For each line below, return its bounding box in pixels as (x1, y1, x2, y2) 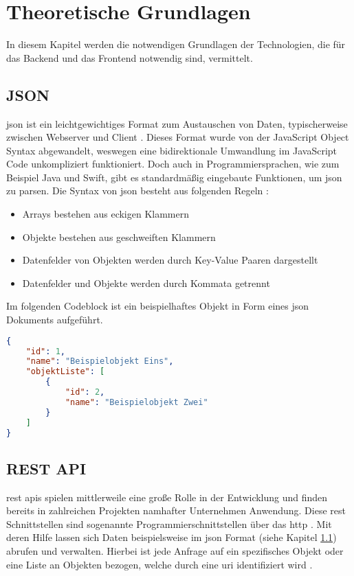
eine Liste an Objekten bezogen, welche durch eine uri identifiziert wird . (6, 557, 313, 571)
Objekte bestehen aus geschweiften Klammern (22, 229, 216, 244)
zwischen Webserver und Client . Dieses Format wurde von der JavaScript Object (6, 130, 349, 144)
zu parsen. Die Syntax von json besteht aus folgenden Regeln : (6, 183, 269, 198)
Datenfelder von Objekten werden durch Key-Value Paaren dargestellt (22, 253, 318, 267)
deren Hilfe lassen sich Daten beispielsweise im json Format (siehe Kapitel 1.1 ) (6, 530, 337, 544)
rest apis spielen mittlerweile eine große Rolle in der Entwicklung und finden (6, 489, 328, 504)
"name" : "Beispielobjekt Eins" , (25, 356, 174, 367)
